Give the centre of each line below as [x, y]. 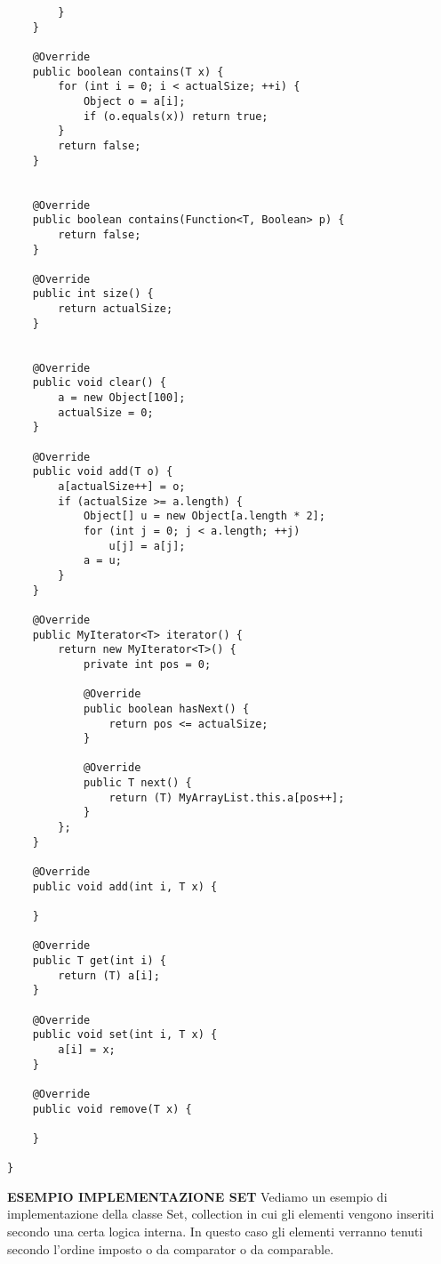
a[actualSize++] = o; [122, 487]
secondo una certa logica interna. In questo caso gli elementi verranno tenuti [215, 1232]
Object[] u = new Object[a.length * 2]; [204, 516]
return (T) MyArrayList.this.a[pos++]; [227, 797]
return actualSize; [116, 309]
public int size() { [93, 294]
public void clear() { [99, 383]
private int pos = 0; [147, 664]
